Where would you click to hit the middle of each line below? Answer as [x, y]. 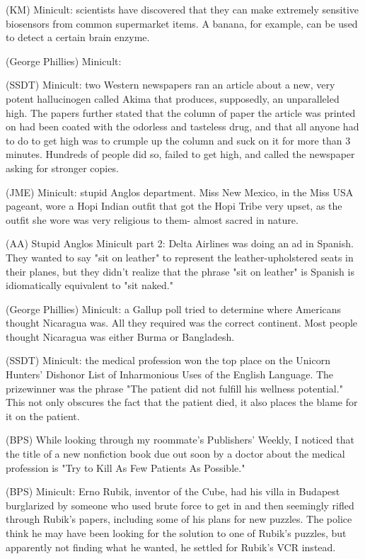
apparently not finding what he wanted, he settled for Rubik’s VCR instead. [171, 547]
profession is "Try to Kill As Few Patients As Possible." [126, 467]
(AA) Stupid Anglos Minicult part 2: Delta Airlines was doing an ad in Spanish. [180, 243]
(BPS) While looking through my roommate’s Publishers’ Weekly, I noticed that [180, 440]
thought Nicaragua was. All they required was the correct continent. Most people [182, 323]
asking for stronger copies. [62, 168]
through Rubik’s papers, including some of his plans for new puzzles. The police [179, 519]
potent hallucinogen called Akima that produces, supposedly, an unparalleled [173, 98]
